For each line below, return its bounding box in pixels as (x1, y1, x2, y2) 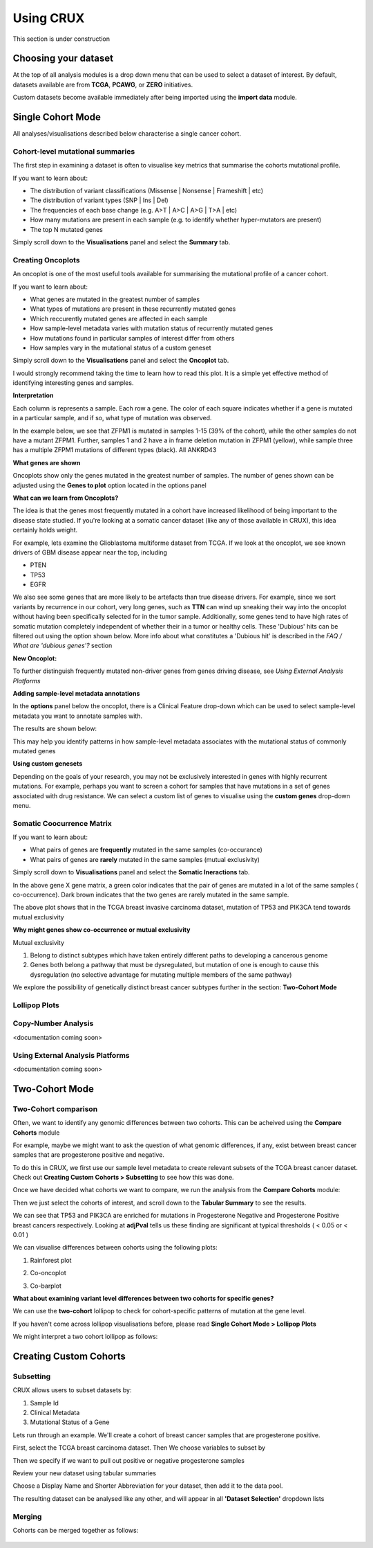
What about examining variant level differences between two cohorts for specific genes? (12, 1294, 274, 1302)
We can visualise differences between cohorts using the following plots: (12, 1243, 218, 1252)
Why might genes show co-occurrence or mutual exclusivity (12, 926, 191, 934)
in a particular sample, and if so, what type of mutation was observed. (12, 414, 212, 422)
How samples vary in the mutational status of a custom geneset (30, 343, 211, 352)
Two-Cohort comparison (12, 1104, 98, 1114)
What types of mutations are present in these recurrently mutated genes (30, 305, 236, 313)
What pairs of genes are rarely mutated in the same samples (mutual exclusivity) (30, 855, 260, 863)
